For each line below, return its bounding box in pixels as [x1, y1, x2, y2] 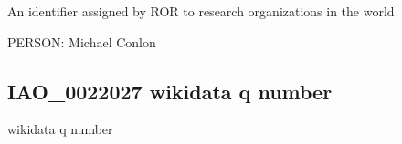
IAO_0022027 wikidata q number [7, 77, 333, 105]
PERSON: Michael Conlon [7, 32, 156, 51]
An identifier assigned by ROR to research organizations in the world [7, 2, 395, 20]
